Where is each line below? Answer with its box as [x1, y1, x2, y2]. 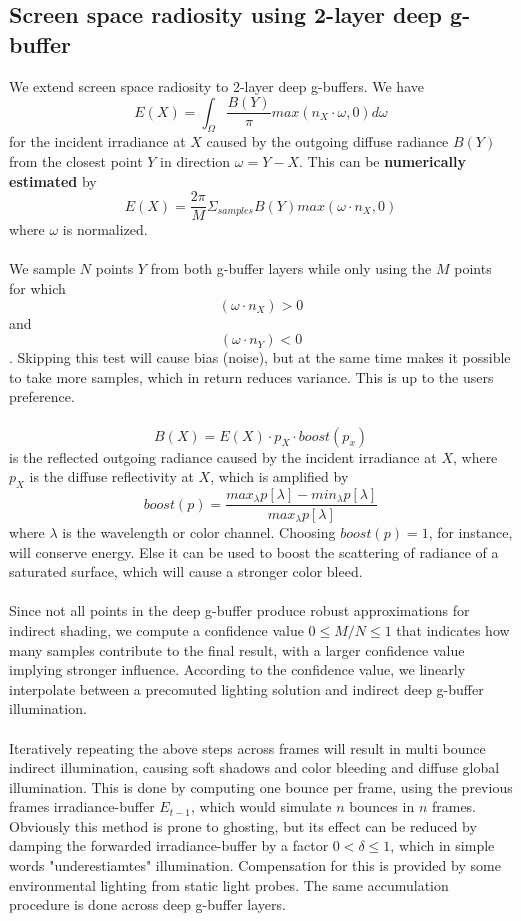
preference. [9, 386, 75, 407]
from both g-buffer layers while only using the [150, 258, 432, 279]
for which [9, 278, 66, 299]
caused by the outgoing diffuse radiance [206, 131, 449, 152]
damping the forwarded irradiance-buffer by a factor [9, 835, 329, 856]
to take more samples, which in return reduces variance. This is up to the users [9, 366, 494, 387]
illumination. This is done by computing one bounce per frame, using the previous [9, 776, 513, 797]
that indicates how [396, 619, 510, 640]
